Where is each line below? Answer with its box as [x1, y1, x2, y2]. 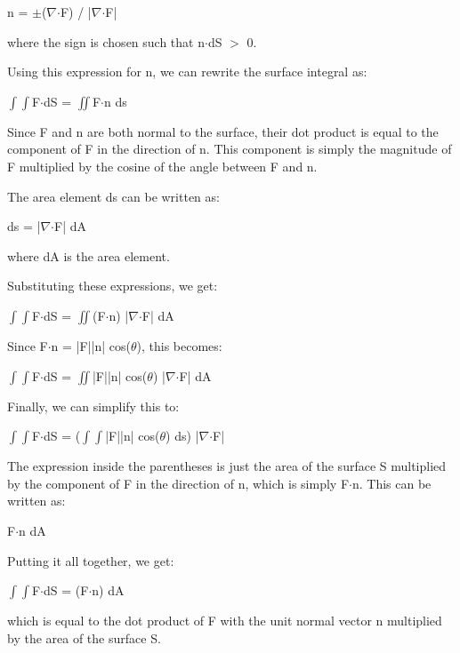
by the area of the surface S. [7, 628, 161, 647]
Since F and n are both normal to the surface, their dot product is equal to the [7, 122, 439, 140]
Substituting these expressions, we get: [7, 276, 218, 295]
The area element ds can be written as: [7, 187, 220, 205]
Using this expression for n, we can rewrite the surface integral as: [7, 62, 367, 81]
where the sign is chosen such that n [7, 32, 205, 51]
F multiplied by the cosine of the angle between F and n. [7, 156, 318, 175]
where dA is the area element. [7, 246, 170, 265]
